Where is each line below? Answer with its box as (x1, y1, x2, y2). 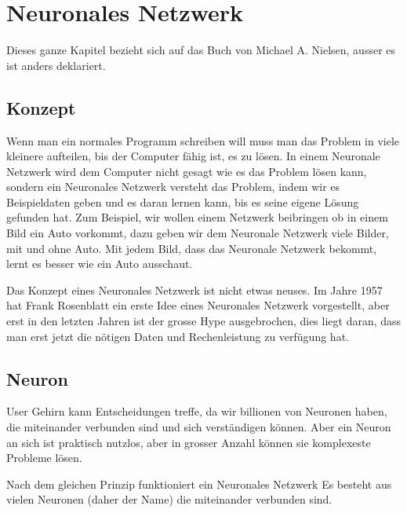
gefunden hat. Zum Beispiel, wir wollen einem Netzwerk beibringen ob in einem (6, 209, 388, 225)
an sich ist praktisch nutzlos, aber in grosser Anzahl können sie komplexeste (6, 434, 371, 450)
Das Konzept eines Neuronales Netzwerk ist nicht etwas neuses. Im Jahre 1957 (6, 281, 383, 298)
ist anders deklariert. (6, 57, 106, 73)
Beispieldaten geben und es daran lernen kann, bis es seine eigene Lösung (6, 193, 359, 210)
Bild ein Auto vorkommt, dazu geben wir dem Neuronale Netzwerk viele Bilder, (6, 225, 389, 241)
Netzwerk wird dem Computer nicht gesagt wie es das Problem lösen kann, (6, 163, 367, 179)
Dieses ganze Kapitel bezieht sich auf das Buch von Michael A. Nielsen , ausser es (6, 42, 396, 58)
